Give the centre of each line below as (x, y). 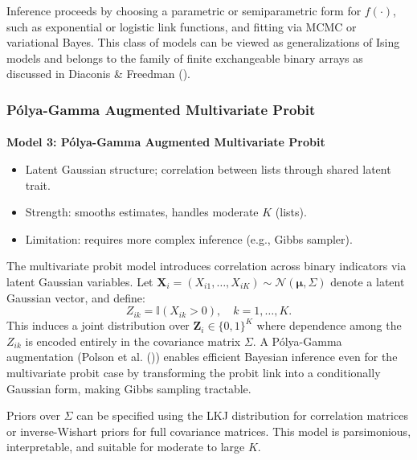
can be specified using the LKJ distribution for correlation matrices (242, 415)
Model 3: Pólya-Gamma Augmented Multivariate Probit (166, 142)
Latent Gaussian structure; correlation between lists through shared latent (208, 169)
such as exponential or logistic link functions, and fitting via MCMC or (182, 26)
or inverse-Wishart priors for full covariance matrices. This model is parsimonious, (209, 431)
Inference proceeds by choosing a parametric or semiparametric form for (184, 10)
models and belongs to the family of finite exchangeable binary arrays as (185, 57)
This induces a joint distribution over (98, 325)
